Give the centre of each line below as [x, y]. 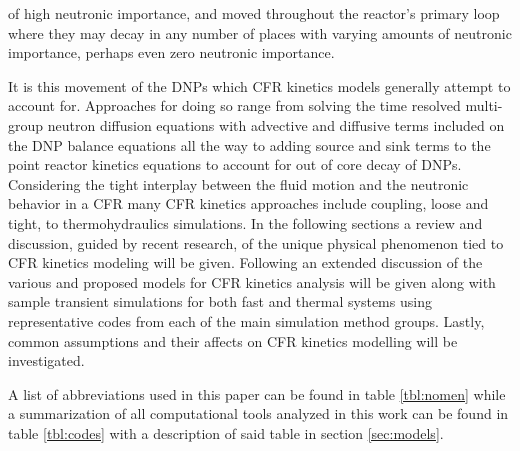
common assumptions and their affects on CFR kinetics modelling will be [233, 340]
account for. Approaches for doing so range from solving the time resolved [234, 105]
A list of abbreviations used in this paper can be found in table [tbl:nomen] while [257, 393]
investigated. [46, 360]
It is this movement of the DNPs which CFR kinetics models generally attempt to [259, 85]
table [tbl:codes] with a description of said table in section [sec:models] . [226, 432]
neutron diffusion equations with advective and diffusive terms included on [276, 124]
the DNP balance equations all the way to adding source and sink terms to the [249, 144]
